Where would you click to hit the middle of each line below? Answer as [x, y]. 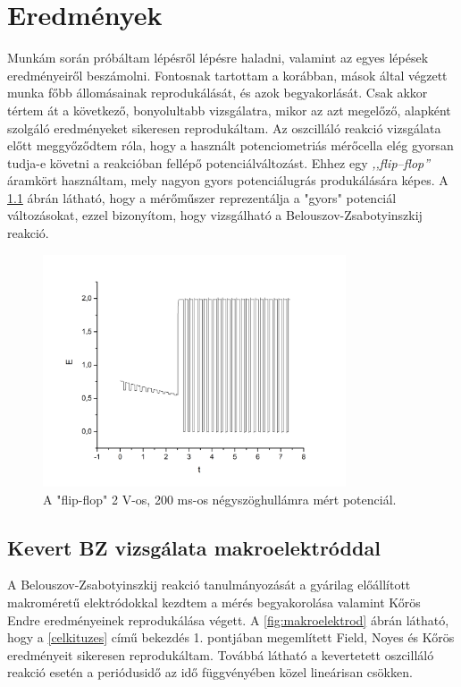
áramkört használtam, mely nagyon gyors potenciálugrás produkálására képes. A [228, 180]
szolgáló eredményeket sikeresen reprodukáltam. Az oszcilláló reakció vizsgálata [224, 127]
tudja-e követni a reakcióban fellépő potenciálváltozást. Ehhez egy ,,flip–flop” [219, 162]
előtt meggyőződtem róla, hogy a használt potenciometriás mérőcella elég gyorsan [230, 145]
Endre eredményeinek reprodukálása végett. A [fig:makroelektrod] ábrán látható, [228, 619]
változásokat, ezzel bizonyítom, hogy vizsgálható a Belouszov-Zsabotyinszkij [215, 215]
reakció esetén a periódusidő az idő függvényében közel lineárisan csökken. [210, 672]
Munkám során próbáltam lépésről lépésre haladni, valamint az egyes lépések [218, 58]
